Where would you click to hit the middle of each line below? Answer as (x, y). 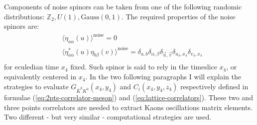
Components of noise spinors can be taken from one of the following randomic (123, 6)
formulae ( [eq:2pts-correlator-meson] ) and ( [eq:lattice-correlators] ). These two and (128, 97)
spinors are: (22, 26)
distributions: (24, 16)
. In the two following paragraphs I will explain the (163, 77)
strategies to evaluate (36, 86)
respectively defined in (214, 86)
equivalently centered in (40, 77)
